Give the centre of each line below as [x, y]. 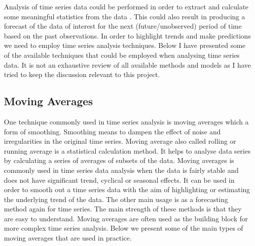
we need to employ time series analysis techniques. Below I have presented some [125, 45]
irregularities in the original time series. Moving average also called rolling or [120, 141]
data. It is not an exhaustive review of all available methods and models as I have [127, 64]
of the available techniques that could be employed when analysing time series [122, 55]
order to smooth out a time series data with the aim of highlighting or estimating [127, 189]
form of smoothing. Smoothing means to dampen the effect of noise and [112, 131]
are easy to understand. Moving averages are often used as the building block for [126, 218]
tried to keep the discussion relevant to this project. [82, 74]
